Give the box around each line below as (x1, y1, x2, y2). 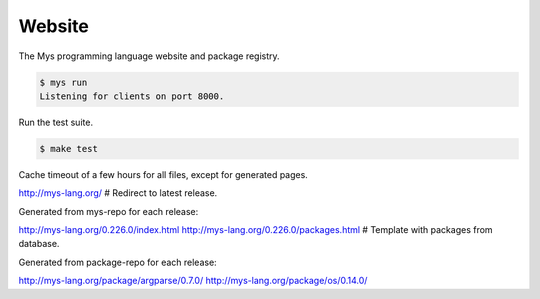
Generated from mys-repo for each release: (18, 205, 199, 217)
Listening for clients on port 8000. (39, 90, 225, 102)
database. (18, 238, 60, 250)
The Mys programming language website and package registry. (18, 50, 280, 62)
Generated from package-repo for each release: (18, 256, 217, 268)
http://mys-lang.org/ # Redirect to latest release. (18, 187, 218, 199)
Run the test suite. (18, 116, 94, 128)
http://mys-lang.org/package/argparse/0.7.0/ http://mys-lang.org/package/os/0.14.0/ (18, 275, 368, 287)
